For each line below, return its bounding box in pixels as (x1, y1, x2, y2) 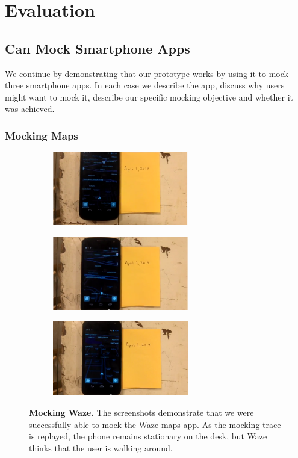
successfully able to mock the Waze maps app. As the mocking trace (29, 418, 281, 430)
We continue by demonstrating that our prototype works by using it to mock (5, 67, 288, 79)
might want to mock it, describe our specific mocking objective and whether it (5, 90, 293, 103)
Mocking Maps (5, 128, 78, 143)
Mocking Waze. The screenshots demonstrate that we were (29, 406, 254, 418)
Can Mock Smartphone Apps (5, 39, 190, 57)
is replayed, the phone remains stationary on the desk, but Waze (29, 430, 267, 442)
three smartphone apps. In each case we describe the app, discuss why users (5, 79, 285, 91)
